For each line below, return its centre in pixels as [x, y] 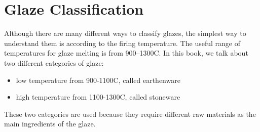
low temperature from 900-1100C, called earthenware [98, 80]
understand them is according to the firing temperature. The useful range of [122, 43]
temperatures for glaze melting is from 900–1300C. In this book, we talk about [126, 53]
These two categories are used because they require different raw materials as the [130, 114]
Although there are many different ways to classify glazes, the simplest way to [125, 33]
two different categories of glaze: [54, 62]
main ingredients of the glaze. [50, 124]
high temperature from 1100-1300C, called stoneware [98, 97]
